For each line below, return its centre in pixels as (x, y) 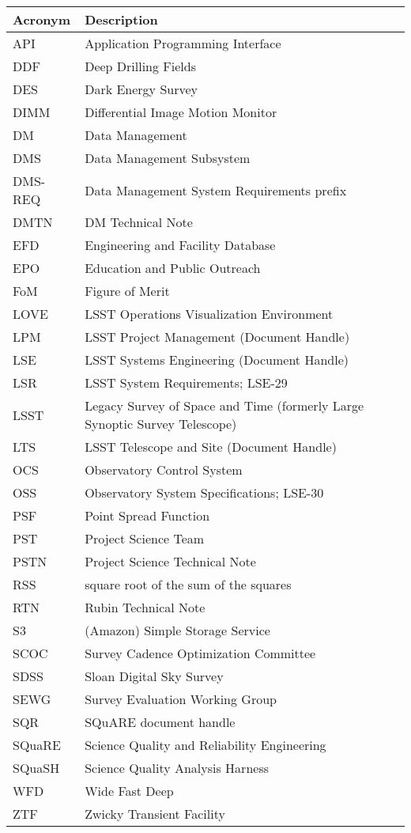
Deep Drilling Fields (140, 66)
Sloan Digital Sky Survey (154, 676)
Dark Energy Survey (141, 89)
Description (121, 19)
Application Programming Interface (183, 43)
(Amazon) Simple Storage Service (177, 630)
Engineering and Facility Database (180, 245)
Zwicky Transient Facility (155, 814)
